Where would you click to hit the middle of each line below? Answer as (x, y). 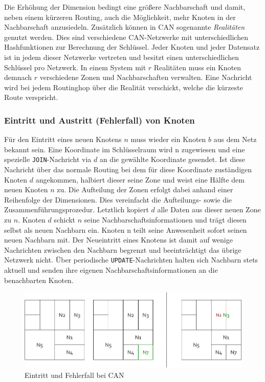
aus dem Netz (235, 139)
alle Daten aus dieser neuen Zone (209, 209)
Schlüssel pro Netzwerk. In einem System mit (75, 67)
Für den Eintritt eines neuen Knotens (63, 139)
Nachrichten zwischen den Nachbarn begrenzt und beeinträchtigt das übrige (123, 249)
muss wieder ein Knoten (168, 139)
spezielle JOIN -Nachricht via (48, 159)
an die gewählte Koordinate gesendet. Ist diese (172, 159)
